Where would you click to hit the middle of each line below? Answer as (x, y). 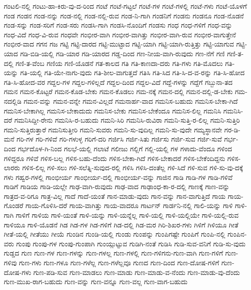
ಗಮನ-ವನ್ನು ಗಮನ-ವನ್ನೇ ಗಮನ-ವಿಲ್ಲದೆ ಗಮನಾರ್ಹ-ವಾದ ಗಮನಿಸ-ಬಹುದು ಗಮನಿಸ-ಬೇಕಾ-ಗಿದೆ (131, 101)
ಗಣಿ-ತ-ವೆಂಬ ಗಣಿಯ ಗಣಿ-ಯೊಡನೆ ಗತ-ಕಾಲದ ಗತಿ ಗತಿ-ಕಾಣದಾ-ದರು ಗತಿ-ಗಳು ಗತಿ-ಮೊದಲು (119, 63)
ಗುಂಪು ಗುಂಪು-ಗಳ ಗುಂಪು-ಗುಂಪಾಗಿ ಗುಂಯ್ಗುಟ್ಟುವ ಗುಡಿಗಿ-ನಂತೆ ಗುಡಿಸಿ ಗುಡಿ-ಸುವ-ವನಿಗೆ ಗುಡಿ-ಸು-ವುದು (131, 243)
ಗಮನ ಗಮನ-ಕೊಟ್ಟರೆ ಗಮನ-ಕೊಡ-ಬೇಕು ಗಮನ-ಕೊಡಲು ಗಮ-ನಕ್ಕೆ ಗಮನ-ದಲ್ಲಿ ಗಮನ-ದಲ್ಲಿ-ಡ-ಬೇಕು (118, 91)
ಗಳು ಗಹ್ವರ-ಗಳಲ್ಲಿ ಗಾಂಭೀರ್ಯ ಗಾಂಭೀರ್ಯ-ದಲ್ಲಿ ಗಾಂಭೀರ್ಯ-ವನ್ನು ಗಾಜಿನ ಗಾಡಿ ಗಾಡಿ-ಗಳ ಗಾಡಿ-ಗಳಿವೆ (118, 177)
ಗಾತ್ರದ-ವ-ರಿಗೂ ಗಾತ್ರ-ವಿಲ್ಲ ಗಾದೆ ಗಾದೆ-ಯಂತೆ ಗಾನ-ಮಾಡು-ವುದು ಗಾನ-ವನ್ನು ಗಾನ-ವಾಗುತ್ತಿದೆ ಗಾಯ (115, 196)
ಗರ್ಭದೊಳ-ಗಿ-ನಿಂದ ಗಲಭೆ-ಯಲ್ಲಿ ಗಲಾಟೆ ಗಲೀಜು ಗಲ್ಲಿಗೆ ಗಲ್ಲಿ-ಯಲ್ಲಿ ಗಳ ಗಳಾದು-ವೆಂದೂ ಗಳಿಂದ (125, 148)
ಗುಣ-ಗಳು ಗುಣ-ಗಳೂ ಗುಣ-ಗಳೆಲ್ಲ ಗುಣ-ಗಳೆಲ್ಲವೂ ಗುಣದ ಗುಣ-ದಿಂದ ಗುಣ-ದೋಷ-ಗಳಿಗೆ (119, 263)
